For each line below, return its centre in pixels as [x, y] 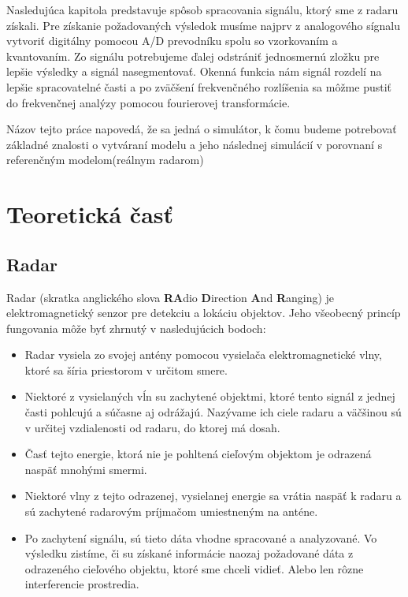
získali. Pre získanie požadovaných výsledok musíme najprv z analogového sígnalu [203, 25]
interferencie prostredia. [82, 584]
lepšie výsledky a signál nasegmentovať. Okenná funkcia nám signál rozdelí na [194, 71]
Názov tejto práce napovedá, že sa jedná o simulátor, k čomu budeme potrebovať [202, 129]
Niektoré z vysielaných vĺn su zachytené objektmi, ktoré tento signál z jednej [210, 396]
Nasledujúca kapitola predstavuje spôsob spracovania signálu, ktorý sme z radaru [202, 9]
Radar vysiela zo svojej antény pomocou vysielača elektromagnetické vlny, [203, 354]
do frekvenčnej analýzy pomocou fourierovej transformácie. [148, 102]
